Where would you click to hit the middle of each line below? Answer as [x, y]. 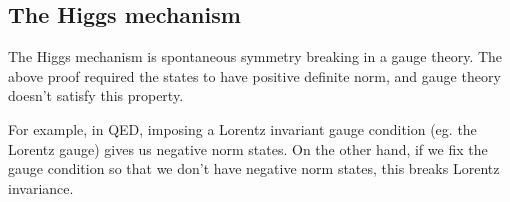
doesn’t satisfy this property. [96, 95]
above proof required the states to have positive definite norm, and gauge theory [254, 75]
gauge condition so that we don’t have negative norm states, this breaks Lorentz [254, 168]
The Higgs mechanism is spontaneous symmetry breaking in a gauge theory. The [255, 56]
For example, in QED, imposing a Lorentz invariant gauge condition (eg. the [242, 128]
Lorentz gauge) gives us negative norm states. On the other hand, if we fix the [248, 148]
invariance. [41, 187]
